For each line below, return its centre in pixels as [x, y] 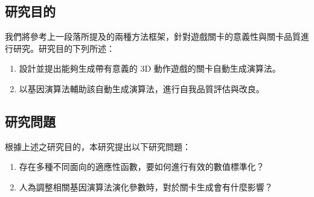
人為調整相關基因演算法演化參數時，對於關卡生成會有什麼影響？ [146, 186]
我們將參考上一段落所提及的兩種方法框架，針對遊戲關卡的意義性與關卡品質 [153, 36]
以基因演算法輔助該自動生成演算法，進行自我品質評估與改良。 [142, 88]
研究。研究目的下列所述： [64, 48]
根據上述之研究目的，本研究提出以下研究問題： [98, 146]
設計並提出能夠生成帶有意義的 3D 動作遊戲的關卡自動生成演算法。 [150, 68]
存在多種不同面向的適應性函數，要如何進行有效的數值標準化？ [142, 167]
